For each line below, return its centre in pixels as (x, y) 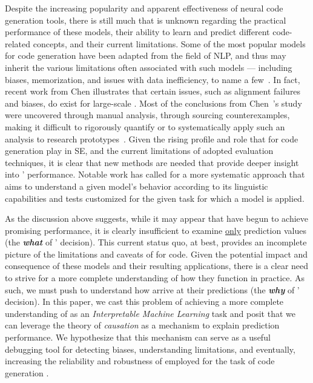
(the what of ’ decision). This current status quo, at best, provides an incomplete (156, 242)
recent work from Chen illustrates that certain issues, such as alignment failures (153, 91)
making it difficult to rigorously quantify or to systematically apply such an (145, 126)
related (18, 43)
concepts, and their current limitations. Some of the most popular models (169, 43)
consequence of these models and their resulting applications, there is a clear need (157, 266)
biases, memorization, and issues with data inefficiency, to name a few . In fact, (153, 79)
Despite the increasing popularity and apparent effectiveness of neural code (144, 8)
